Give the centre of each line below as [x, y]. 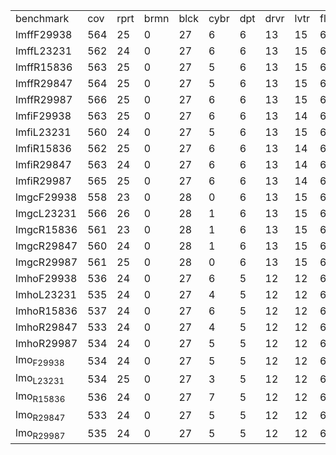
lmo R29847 [40, 415]
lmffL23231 [44, 51]
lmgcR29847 [46, 246]
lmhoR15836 [46, 311]
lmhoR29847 [46, 327]
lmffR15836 [44, 67]
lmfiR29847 [43, 164]
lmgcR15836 [46, 229]
